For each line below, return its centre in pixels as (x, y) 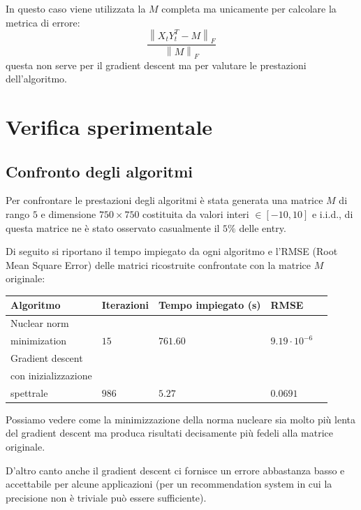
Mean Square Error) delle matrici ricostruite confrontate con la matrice (158, 264)
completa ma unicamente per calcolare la (249, 8)
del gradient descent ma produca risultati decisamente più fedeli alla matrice (169, 433)
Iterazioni (125, 305)
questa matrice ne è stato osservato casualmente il (113, 227)
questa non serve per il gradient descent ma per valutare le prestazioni (156, 65)
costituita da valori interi (196, 214)
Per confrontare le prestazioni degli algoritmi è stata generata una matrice (164, 200)
